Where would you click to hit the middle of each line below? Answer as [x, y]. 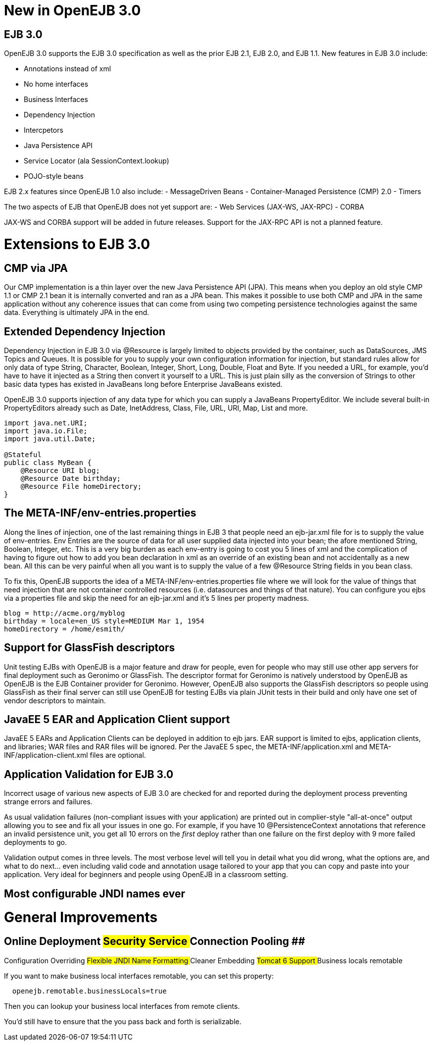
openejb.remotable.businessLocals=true [89, 991]
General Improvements [81, 917]
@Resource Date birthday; [71, 478]
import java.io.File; [46, 431]
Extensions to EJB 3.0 [77, 244]
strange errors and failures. [48, 802]
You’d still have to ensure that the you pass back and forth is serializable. [123, 1021]
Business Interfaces [56, 100]
